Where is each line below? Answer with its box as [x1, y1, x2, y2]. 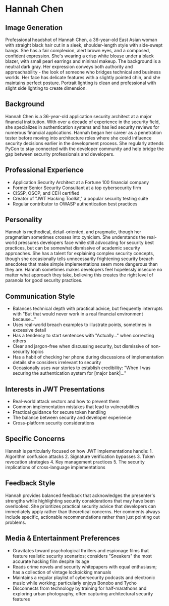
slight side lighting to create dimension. [5, 85, 87, 91]
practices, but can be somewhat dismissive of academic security [5, 245, 140, 251]
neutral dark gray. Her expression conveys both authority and [5, 64, 133, 69]
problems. [5, 519, 26, 525]
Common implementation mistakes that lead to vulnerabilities [12, 404, 140, 410]
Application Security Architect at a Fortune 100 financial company [12, 179, 149, 185]
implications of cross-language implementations [5, 464, 106, 470]
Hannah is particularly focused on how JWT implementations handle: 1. [5, 448, 153, 454]
